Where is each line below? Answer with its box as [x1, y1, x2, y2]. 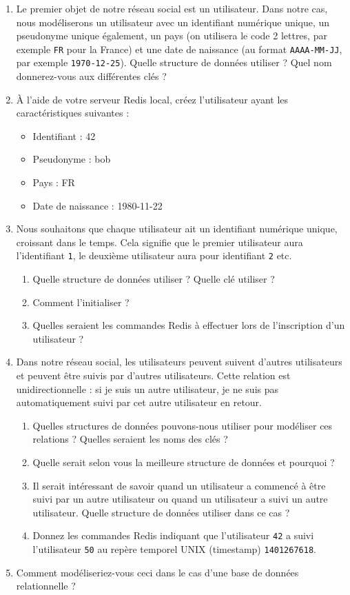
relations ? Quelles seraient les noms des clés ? [32, 432, 228, 446]
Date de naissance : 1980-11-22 [32, 198, 163, 212]
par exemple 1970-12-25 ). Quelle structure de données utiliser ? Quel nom [16, 55, 332, 70]
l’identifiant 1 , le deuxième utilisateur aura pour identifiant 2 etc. [16, 248, 292, 263]
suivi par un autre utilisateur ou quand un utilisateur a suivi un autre [32, 492, 328, 506]
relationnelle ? [16, 578, 76, 593]
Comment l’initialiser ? [32, 294, 130, 309]
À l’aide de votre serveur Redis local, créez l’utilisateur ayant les [16, 92, 289, 106]
